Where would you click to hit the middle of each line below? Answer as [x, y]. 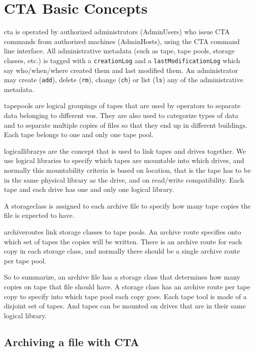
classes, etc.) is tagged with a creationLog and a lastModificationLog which [122, 60]
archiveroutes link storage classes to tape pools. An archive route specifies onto [123, 231]
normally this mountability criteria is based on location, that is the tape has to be [127, 170]
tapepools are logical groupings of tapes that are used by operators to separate [122, 106]
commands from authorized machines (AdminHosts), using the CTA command [122, 41]
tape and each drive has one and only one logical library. [89, 189]
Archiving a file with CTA [72, 341]
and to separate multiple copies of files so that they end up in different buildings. [126, 125]
